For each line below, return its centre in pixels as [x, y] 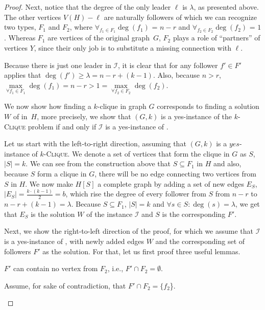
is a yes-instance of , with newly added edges [74, 241]
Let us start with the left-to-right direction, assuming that [95, 143]
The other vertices [33, 17]
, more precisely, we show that [84, 116]
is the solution [53, 214]
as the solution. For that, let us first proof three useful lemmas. [141, 251]
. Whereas [20, 38]
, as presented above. [226, 7]
